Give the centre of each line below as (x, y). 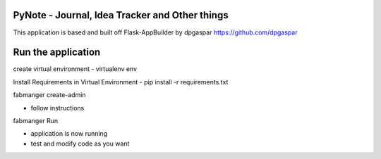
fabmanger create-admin (49, 95)
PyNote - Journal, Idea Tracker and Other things (121, 15)
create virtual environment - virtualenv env (75, 69)
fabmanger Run (36, 120)
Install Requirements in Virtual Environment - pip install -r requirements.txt (121, 82)
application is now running (69, 134)
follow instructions (58, 108)
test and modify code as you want (80, 144)
